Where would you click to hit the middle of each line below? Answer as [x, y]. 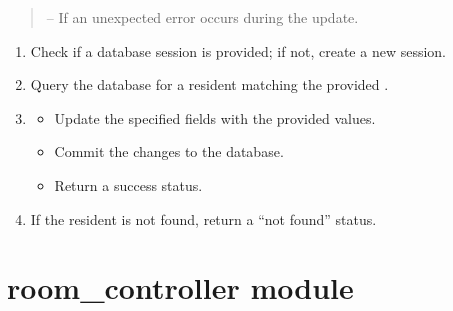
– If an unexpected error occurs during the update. [202, 17]
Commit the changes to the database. [169, 151]
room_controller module [180, 287]
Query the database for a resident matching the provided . [209, 84]
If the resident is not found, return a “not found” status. [203, 218]
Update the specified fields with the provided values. [215, 117]
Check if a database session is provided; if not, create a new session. [238, 50]
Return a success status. [128, 184]
